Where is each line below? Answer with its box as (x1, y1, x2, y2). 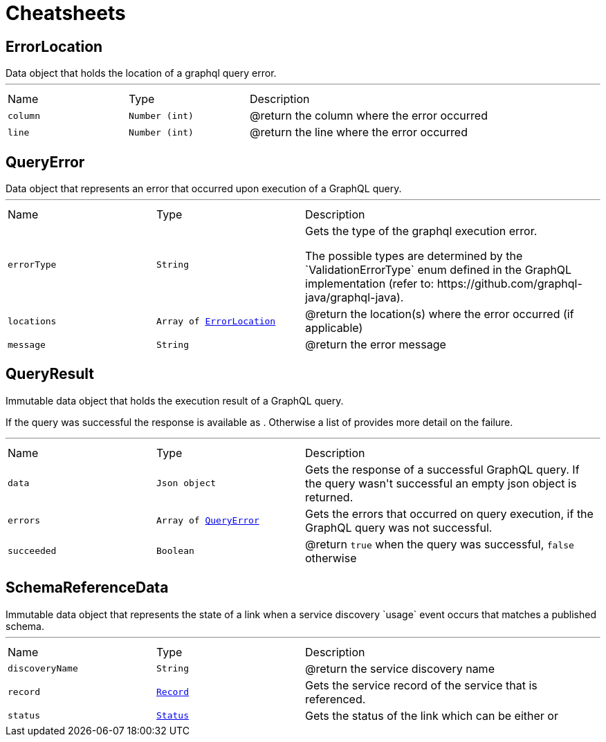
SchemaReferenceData (6, 579, 169, 597)
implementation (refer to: (305, 277, 434, 291)
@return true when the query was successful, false (305, 537, 574, 551)
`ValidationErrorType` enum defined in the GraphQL (305, 263, 572, 277)
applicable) (305, 321, 363, 335)
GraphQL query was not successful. (305, 520, 493, 535)
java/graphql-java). (305, 290, 404, 305)
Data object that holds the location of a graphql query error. (6, 67, 277, 80)
